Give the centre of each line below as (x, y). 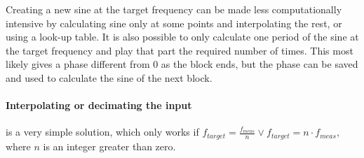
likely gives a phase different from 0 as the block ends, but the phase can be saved (182, 64)
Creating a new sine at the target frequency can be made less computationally (174, 9)
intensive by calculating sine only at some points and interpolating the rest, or (174, 23)
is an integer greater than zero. (109, 146)
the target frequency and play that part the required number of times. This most (180, 50)
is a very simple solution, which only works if (102, 132)
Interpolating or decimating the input (99, 105)
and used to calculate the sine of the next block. (109, 77)
